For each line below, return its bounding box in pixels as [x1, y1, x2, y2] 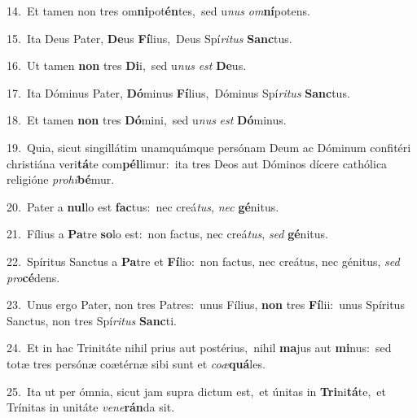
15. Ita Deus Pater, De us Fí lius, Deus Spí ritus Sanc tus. [7, 29, 292, 46]
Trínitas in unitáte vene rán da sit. [7, 398, 175, 416]
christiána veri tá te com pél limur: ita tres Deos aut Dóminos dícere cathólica [7, 155, 388, 172]
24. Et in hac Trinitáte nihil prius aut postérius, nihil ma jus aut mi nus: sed [7, 339, 392, 356]
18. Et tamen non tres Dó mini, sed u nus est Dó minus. [7, 111, 287, 128]
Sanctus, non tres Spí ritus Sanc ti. [7, 311, 177, 329]
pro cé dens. [7, 268, 60, 285]
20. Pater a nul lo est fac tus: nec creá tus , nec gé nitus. [7, 198, 279, 215]
